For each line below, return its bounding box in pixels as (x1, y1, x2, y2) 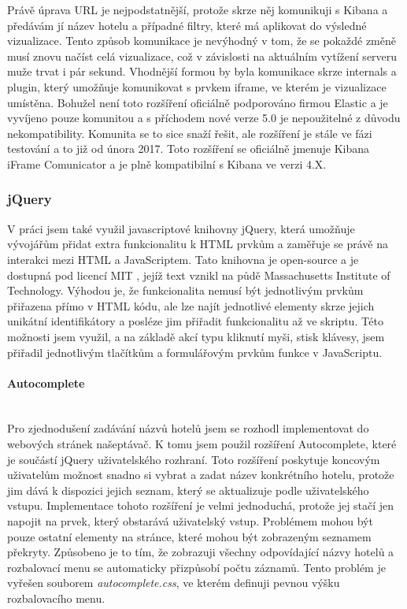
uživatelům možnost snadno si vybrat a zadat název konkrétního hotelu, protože (7, 466, 394, 483)
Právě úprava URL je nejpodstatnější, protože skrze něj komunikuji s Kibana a (7, 2, 388, 17)
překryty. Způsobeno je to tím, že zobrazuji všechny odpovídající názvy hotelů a (7, 544, 394, 560)
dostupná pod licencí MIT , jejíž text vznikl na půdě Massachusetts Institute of (7, 266, 390, 283)
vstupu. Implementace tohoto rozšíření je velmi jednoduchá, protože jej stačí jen (7, 497, 394, 514)
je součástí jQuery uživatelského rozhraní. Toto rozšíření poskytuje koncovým (7, 451, 380, 467)
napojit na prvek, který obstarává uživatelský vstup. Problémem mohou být (7, 513, 373, 529)
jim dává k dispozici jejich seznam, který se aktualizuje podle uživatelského (7, 481, 369, 498)
